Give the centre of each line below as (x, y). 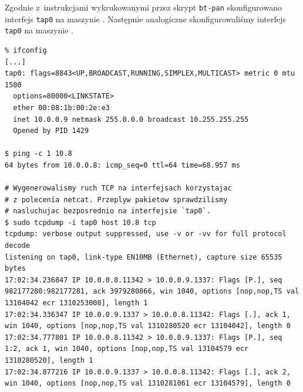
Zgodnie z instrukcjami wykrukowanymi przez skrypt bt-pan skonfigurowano (143, 7)
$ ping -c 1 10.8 (38, 154)
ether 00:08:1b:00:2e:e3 (61, 108)
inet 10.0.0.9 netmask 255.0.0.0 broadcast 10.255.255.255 (131, 119)
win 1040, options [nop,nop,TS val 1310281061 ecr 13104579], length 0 (148, 384)
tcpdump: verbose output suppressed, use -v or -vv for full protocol (146, 234)
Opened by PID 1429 (51, 131)
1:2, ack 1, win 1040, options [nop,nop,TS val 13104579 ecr (127, 349)
